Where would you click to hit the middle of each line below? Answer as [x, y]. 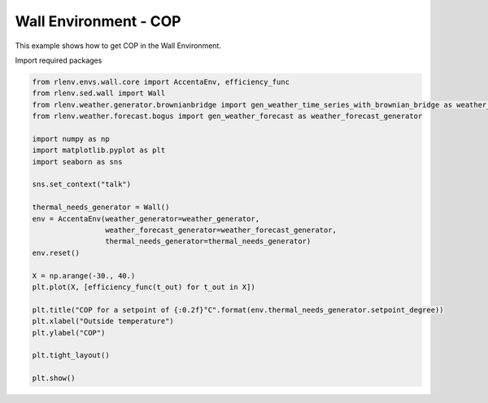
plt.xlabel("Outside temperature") [103, 321]
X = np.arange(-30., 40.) [84, 276]
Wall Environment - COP [98, 21]
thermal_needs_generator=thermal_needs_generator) [208, 241]
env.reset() [56, 253]
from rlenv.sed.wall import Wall [99, 93]
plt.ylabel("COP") [69, 333]
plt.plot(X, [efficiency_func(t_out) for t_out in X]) [144, 287]
